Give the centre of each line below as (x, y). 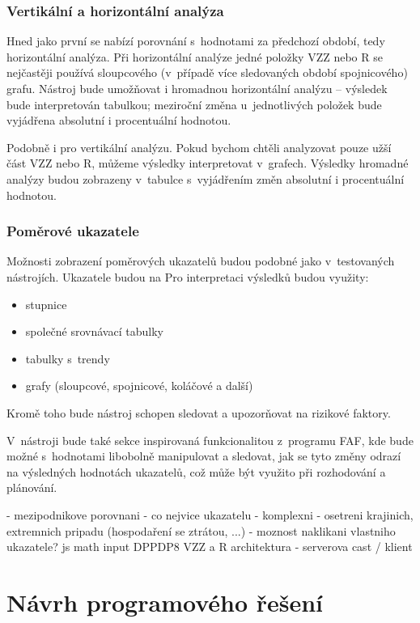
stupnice (46, 304)
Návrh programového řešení (165, 602)
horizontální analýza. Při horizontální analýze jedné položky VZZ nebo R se (195, 56)
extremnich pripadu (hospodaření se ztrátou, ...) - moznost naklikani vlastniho (201, 530)
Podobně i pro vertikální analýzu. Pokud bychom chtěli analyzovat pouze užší (199, 147)
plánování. (32, 487)
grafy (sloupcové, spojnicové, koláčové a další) (139, 386)
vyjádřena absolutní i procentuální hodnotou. (119, 120)
